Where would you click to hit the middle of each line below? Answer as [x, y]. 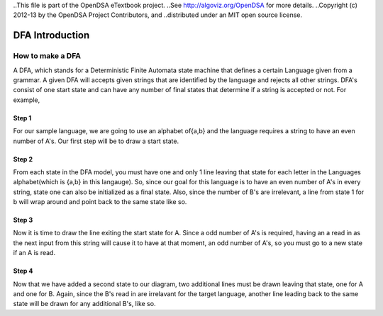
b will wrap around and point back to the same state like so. [100, 202]
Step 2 [23, 159]
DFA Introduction [51, 35]
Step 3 [23, 220]
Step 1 [22, 118]
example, [27, 100]
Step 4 [23, 271]
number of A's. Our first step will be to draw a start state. [96, 141]
